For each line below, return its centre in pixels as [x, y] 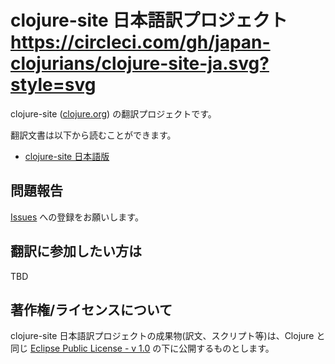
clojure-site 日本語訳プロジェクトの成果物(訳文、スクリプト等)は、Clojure [162, 336]
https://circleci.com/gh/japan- [140, 42]
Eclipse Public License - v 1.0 [90, 348]
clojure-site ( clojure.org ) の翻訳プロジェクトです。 [113, 113]
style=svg [53, 85]
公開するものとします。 [226, 348]
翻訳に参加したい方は [76, 251]
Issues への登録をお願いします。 [77, 217]
